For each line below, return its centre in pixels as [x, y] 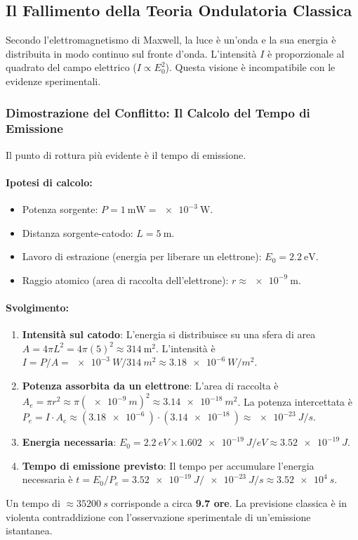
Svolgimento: [38, 308]
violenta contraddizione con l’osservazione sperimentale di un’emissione [158, 516]
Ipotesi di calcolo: [49, 182]
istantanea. [29, 531]
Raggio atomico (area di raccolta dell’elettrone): [125, 279]
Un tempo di [33, 502]
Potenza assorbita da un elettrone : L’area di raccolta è [150, 386]
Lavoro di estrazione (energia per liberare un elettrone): [142, 256]
